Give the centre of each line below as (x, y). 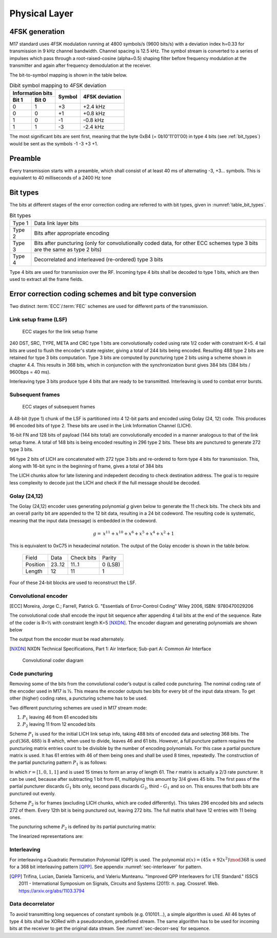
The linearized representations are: (46, 836)
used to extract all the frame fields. (46, 279)
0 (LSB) (111, 564)
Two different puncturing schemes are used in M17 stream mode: (78, 708)
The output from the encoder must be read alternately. (67, 639)
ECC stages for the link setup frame (60, 332)
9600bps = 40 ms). (30, 372)
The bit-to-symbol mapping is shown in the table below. (68, 75)
